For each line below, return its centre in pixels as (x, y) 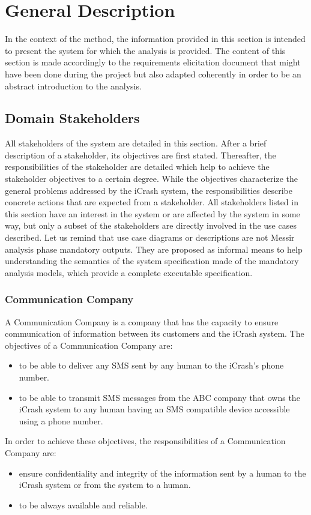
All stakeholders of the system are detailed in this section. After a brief (136, 143)
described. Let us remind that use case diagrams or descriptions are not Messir (150, 237)
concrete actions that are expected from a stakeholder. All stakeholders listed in (152, 202)
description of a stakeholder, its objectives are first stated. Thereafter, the (140, 155)
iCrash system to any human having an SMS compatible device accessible (154, 409)
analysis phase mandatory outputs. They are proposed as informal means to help (154, 249)
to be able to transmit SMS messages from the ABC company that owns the (159, 397)
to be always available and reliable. (83, 504)
